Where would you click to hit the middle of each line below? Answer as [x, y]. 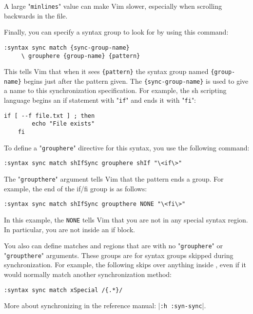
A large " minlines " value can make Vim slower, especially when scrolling [113, 6]
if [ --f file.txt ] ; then [49, 116]
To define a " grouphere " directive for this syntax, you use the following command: [127, 147]
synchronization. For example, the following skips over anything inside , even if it [125, 265]
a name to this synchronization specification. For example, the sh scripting [115, 90]
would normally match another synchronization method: [88, 274]
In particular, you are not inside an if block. [69, 229]
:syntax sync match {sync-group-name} [67, 47]
